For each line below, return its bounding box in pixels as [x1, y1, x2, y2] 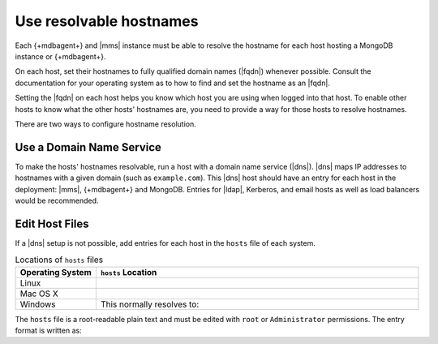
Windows [19, 299, 56, 310]
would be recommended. [15, 196, 99, 205]
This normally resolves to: [100, 299, 200, 310]
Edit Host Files [15, 217, 89, 230]
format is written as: [15, 325, 82, 336]
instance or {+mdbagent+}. [15, 51, 106, 61]
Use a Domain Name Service [15, 140, 162, 154]
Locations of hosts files [15, 254, 104, 265]
